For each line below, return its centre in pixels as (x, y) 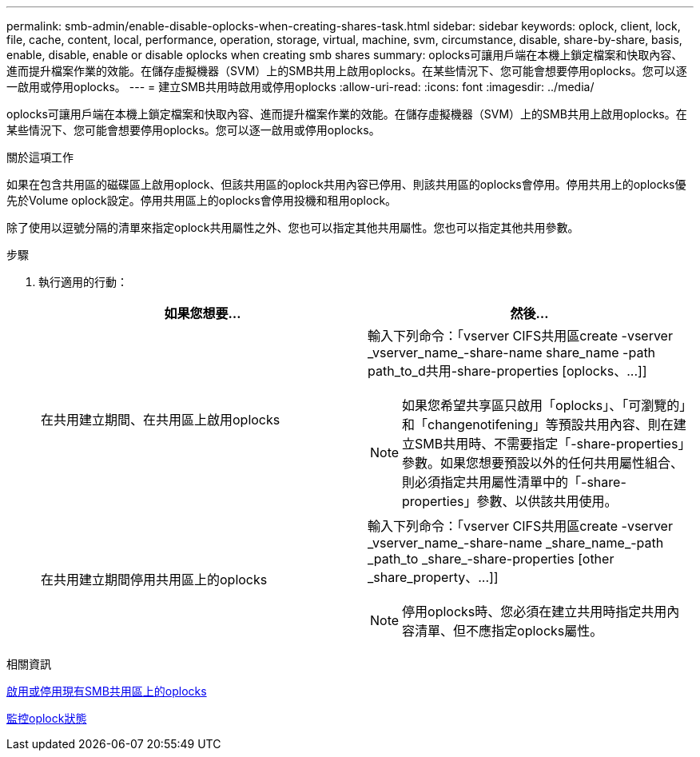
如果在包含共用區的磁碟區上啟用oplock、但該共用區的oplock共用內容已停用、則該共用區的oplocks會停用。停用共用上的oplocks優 (346, 184)
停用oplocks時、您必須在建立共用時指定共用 (535, 612)
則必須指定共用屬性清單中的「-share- (514, 482)
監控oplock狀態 (47, 718)
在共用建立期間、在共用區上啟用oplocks (161, 420)
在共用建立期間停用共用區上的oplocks (154, 580)
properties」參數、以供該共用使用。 (510, 501)
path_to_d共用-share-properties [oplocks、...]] (507, 371)
